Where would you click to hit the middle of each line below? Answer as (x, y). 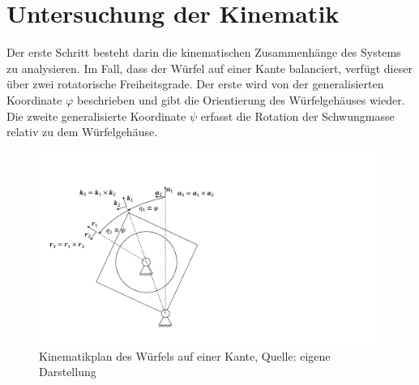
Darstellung (68, 372)
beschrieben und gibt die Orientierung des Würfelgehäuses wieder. (241, 99)
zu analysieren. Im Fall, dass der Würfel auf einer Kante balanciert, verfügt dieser (209, 68)
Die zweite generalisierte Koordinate (96, 115)
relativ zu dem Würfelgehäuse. (82, 132)
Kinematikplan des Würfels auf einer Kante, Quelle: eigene (185, 355)
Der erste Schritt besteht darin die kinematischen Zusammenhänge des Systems (204, 52)
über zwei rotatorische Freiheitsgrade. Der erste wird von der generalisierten (195, 84)
